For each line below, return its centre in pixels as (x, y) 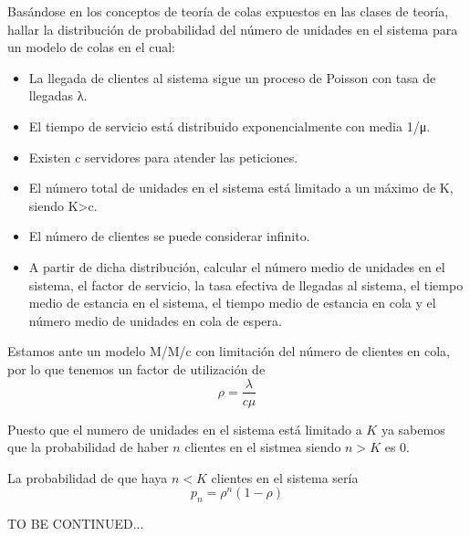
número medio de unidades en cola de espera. (155, 320)
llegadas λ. (58, 95)
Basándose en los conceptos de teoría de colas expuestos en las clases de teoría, (228, 11)
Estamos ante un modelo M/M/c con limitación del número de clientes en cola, (229, 351)
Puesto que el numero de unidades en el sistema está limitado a (185, 429)
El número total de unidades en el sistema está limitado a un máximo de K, (241, 188)
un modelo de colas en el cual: (92, 47)
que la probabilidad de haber (88, 447)
